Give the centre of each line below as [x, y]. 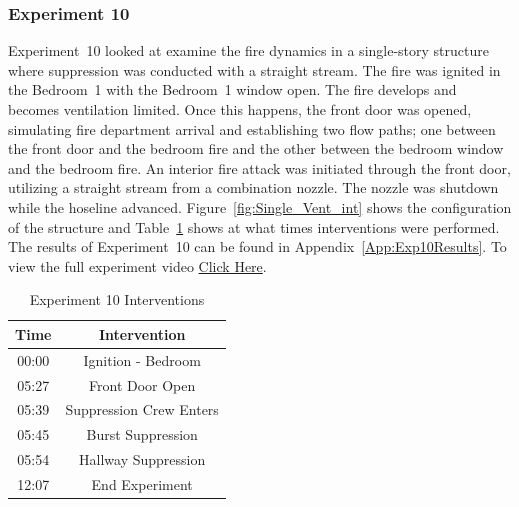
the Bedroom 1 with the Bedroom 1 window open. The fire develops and [232, 89]
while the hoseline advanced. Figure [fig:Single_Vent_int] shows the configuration [260, 206]
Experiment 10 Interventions [117, 299]
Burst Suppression [142, 434]
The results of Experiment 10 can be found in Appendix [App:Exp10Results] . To [257, 246]
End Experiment [142, 484]
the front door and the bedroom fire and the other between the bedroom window [256, 148]
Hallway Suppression [142, 459]
